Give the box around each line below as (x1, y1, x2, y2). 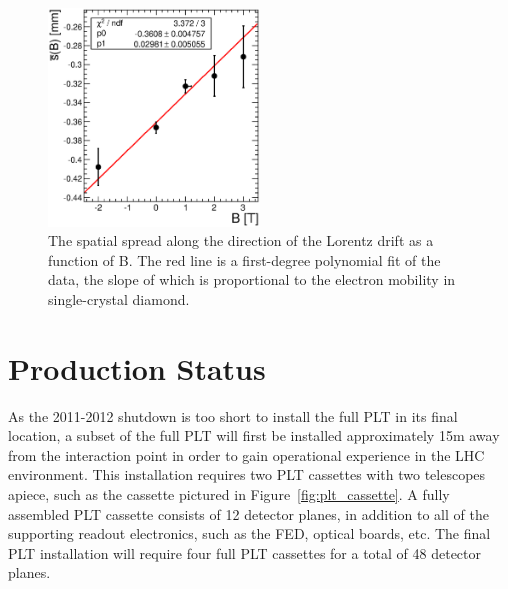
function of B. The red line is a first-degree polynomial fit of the (48, 249, 441, 270)
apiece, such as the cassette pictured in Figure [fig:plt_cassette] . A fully (8, 484, 450, 505)
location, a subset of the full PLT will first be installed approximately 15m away (8, 425, 500, 446)
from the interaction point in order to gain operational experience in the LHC (8, 444, 485, 465)
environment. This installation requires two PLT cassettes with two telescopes (8, 464, 486, 485)
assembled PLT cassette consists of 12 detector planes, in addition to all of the (8, 503, 489, 524)
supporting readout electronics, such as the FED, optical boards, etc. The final (8, 523, 491, 544)
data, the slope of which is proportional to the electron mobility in (48, 269, 456, 290)
